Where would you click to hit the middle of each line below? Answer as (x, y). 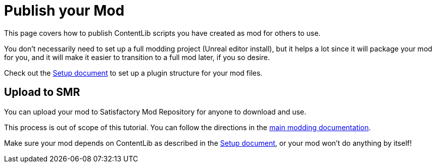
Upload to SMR (42, 92)
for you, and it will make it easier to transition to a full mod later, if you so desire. (137, 57)
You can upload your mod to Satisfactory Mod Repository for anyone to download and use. (155, 112)
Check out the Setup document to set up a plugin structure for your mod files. (133, 73)
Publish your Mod (64, 11)
